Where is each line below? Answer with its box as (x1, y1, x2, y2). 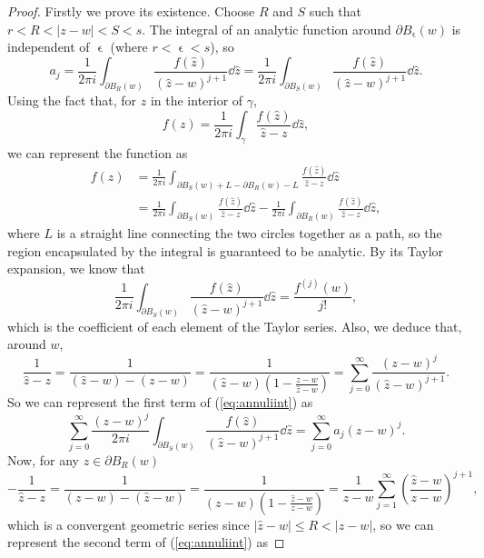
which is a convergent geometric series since (7, 514, 250, 533)
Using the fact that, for (7, 91, 137, 110)
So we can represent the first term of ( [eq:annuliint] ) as (7, 393, 313, 412)
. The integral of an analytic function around (142, 19, 391, 38)
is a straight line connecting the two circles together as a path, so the (56, 223, 442, 242)
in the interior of (150, 91, 243, 110)
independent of (7, 37, 90, 56)
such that (309, 2, 362, 20)
